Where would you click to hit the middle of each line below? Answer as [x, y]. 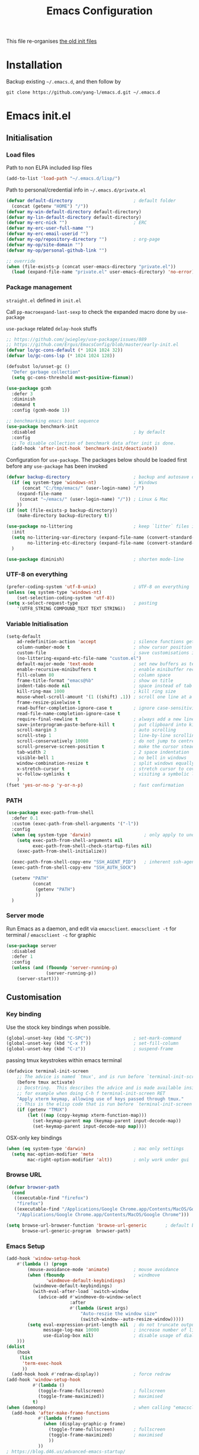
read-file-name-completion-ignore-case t [68, 713]
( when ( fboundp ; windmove [94, 1275]
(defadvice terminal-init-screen [47, 1071]
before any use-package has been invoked [57, 466]
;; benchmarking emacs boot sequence [53, 421]
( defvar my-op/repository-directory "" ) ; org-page [83, 239]
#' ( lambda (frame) [60, 1419]
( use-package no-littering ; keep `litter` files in [102, 526]
